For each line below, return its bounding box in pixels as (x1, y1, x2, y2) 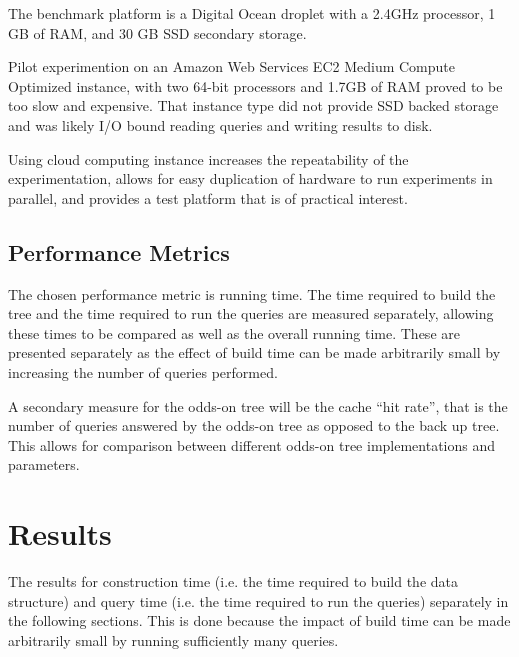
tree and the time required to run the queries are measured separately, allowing (8, 303, 494, 324)
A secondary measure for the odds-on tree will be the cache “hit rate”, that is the (8, 395, 508, 416)
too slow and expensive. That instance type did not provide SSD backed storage (8, 95, 499, 116)
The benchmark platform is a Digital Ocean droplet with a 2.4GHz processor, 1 (8, 3, 496, 23)
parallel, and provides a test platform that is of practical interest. (8, 187, 408, 208)
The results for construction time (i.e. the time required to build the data (8, 571, 458, 592)
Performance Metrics (8, 236, 230, 267)
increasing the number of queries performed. (8, 361, 278, 382)
